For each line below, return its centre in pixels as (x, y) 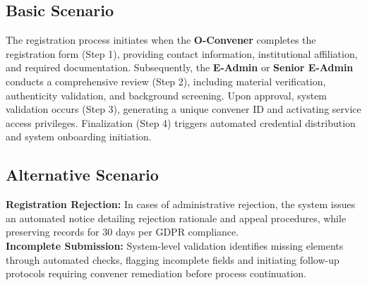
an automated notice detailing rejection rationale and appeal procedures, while (176, 218)
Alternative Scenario (82, 175)
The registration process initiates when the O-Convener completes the (161, 40)
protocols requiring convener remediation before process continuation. (156, 273)
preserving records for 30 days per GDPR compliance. (122, 232)
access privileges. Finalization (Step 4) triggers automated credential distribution (181, 122)
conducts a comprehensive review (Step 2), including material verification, (166, 81)
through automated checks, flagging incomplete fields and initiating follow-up (173, 259)
